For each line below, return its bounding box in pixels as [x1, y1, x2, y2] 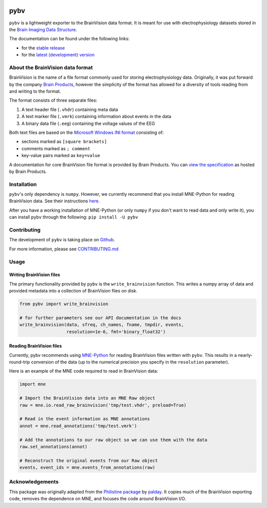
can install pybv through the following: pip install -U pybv [9, 214, 138, 220]
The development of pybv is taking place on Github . [9, 237, 115, 243]
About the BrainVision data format [9, 64, 93, 71]
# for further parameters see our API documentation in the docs [19, 315, 181, 321]
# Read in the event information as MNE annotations [19, 416, 150, 422]
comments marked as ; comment [21, 145, 90, 151]
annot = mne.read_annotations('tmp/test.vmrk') [19, 423, 137, 429]
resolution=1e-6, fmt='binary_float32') [66, 329, 166, 335]
